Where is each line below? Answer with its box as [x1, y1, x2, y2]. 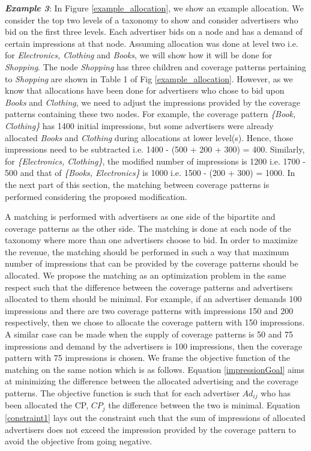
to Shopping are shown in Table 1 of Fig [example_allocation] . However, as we [5, 72, 293, 85]
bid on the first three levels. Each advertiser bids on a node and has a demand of [5, 25, 303, 38]
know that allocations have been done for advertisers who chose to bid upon [5, 84, 285, 97]
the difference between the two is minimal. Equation [108, 399, 300, 411]
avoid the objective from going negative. [5, 435, 152, 447]
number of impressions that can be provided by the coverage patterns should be [5, 257, 298, 270]
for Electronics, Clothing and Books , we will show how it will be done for [5, 49, 273, 61]
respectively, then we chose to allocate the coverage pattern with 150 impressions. [5, 316, 305, 328]
